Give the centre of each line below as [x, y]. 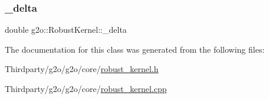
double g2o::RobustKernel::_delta [66, 30]
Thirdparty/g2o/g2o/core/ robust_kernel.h [82, 69]
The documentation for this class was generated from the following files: [135, 49]
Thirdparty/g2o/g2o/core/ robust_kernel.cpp [86, 88]
